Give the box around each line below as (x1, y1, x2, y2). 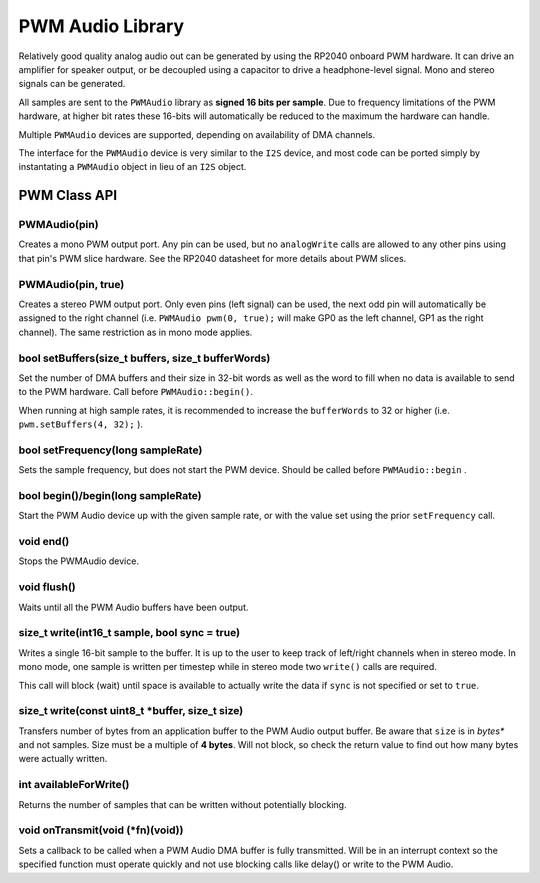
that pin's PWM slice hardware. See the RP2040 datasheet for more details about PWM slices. (18, 252, 407, 264)
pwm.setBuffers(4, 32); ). (18, 418, 144, 430)
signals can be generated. (18, 78, 126, 90)
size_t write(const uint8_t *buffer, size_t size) (18, 704, 244, 718)
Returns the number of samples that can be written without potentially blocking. (18, 798, 347, 810)
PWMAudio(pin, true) (18, 277, 125, 291)
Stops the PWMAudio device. (18, 555, 140, 567)
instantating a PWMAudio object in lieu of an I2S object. (18, 161, 247, 173)
